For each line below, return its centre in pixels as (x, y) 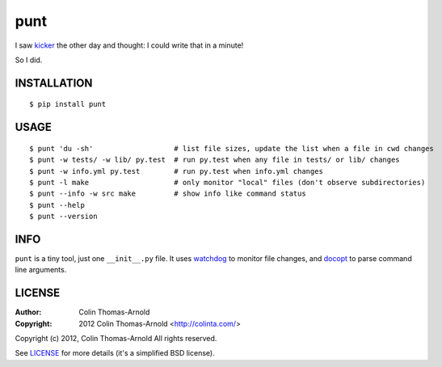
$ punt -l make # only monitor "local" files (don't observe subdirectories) (227, 182)
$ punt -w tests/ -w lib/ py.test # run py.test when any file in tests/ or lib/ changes (215, 160)
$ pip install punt (68, 104)
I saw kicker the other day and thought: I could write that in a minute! (129, 45)
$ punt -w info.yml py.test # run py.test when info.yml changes (176, 171)
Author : (28, 312)
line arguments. (41, 270)
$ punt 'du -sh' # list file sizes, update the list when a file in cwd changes (232, 148)
